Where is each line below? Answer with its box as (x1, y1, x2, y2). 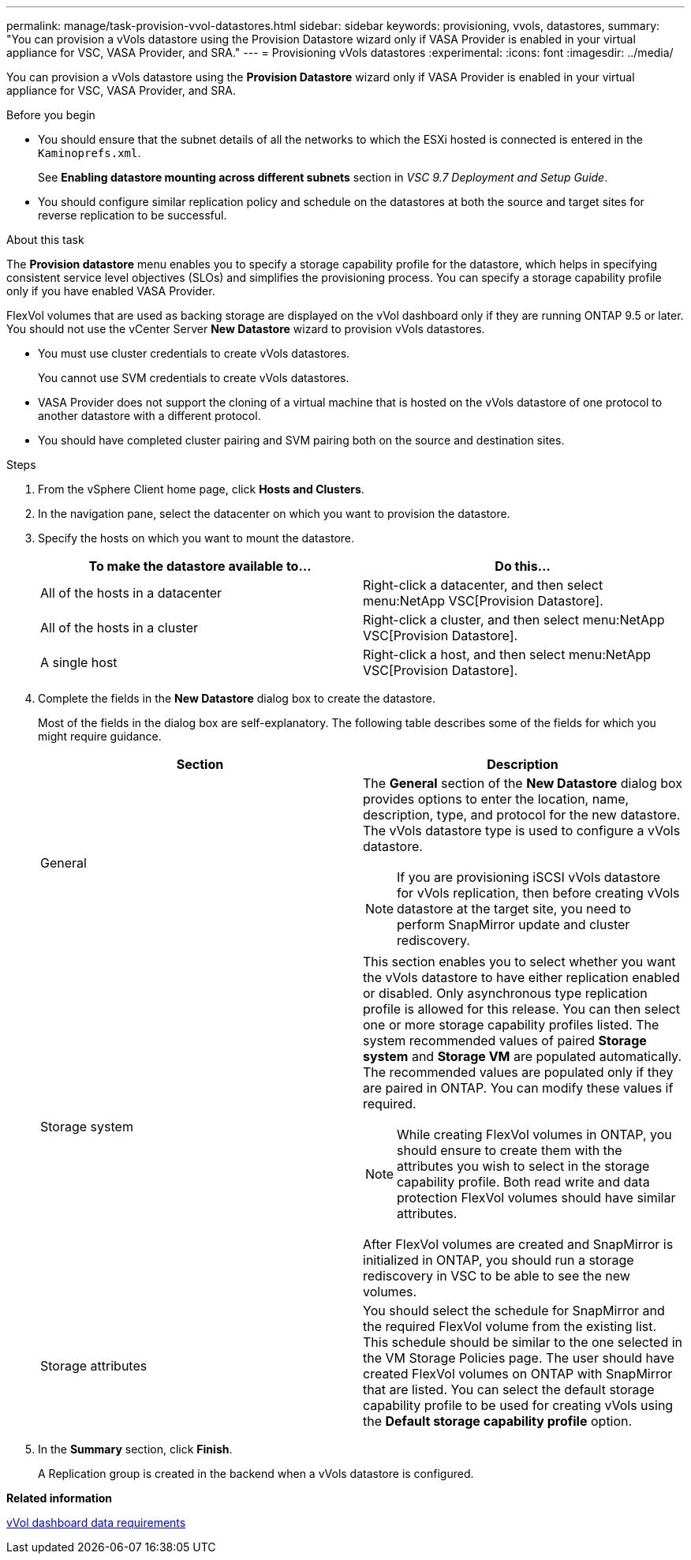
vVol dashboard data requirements (6, 1516, 186, 1529)
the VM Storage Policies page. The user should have (363, 1350, 674, 1366)
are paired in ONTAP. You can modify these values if (363, 1080, 674, 1096)
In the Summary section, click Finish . (38, 1442, 233, 1456)
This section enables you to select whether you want (363, 954, 676, 969)
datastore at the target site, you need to (397, 901, 632, 917)
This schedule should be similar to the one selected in (363, 1334, 683, 1350)
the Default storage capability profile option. (363, 1413, 633, 1429)
